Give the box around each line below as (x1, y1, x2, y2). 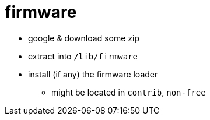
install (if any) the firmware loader (28, 69, 158, 79)
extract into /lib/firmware (28, 51, 138, 61)
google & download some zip (28, 33, 139, 43)
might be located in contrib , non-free (51, 87, 206, 97)
